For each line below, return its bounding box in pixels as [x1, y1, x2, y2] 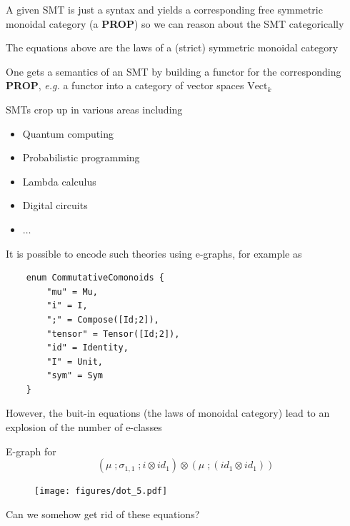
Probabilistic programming [22, 150, 140, 165]
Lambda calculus [22, 173, 96, 188]
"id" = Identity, [46, 343, 129, 353]
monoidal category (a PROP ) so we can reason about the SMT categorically [6, 16, 344, 31]
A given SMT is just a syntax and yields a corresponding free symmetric [6, 2, 323, 16]
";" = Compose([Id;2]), [46, 314, 159, 325]
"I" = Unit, [46, 356, 104, 367]
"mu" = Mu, [46, 286, 98, 297]
